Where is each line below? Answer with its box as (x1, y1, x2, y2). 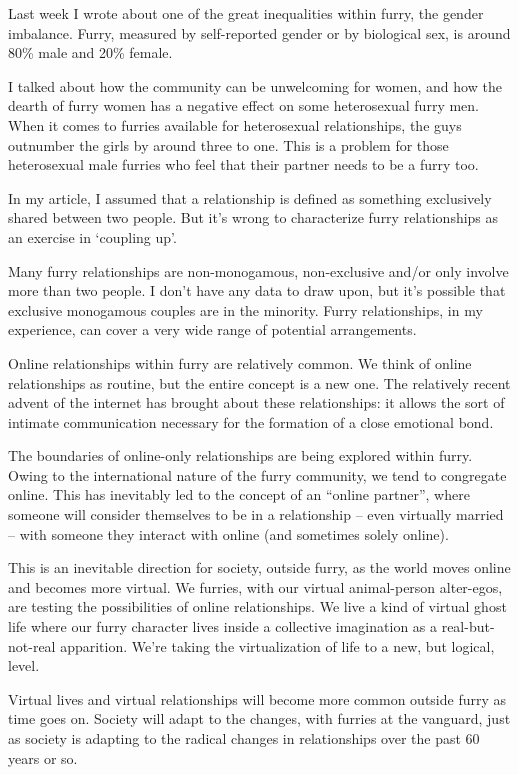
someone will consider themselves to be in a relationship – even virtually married (8, 504, 504, 525)
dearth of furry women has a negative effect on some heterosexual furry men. (8, 95, 479, 116)
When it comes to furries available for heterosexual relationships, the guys (8, 114, 462, 135)
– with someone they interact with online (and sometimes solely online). (8, 523, 449, 544)
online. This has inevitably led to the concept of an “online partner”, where (8, 484, 470, 505)
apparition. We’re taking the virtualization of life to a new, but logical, (60, 635, 495, 656)
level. (8, 655, 40, 676)
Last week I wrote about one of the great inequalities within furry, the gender (8, 3, 484, 23)
